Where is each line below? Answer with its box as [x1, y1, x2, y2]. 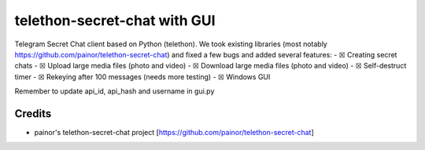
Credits [14, 107, 52, 120]
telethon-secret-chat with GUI [14, 12, 216, 29]
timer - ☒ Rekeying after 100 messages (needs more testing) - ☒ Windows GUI [14, 71, 271, 82]
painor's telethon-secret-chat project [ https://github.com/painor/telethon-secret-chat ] [34, 128, 314, 137]
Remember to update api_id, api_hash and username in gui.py [14, 86, 215, 96]
